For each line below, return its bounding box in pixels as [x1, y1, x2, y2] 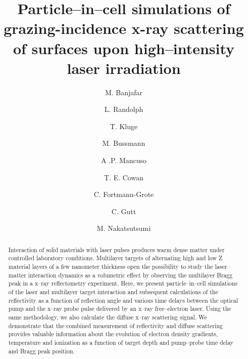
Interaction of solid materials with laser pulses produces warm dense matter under [8, 245, 225, 254]
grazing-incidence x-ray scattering [4, 18, 244, 38]
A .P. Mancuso [101, 155, 147, 166]
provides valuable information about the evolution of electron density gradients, [8, 330, 218, 338]
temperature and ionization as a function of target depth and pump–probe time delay [8, 338, 234, 347]
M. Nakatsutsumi [96, 223, 151, 233]
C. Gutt [111, 206, 136, 216]
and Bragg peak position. [8, 346, 75, 355]
